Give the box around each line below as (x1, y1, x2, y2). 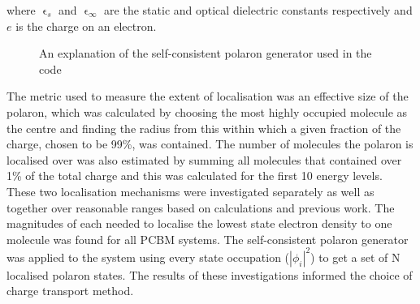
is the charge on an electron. (15, 17, 157, 34)
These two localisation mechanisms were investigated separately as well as (6, 182, 375, 199)
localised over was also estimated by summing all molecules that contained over (6, 151, 402, 168)
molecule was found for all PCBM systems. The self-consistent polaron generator (6, 230, 409, 247)
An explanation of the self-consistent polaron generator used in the (39, 45, 372, 62)
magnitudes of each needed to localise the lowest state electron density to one (6, 215, 392, 232)
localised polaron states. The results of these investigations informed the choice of (6, 266, 413, 283)
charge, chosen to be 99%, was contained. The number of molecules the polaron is (6, 135, 414, 152)
